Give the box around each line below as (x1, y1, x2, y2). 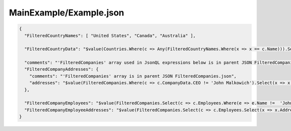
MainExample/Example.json (9, 7, 125, 18)
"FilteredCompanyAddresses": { (24, 67, 99, 72)
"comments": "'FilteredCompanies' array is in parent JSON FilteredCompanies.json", (29, 73, 237, 79)
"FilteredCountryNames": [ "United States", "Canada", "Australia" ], (24, 33, 196, 38)
